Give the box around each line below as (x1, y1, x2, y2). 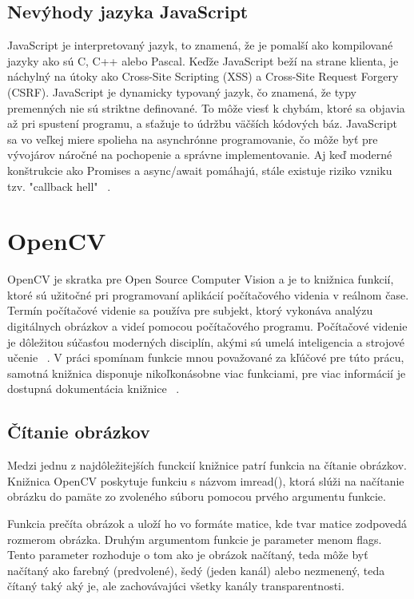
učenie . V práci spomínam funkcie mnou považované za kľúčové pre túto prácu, (7, 349, 404, 366)
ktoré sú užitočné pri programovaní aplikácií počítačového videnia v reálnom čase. (7, 286, 409, 303)
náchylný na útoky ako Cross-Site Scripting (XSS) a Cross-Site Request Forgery (7, 68, 399, 85)
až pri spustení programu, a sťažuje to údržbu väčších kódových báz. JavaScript (7, 115, 397, 132)
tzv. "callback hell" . (7, 177, 111, 194)
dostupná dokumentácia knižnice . (7, 380, 180, 397)
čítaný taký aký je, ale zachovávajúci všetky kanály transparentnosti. (7, 577, 344, 594)
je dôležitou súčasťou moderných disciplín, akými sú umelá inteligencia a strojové (7, 333, 405, 350)
